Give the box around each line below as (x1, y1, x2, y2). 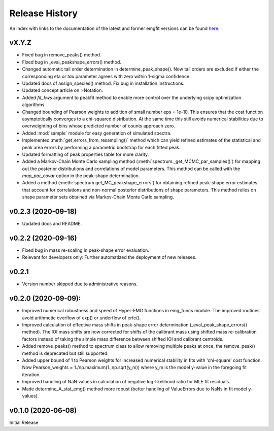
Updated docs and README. (22, 221, 82, 227)
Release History (9, 8, 78, 19)
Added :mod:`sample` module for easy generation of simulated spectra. (22, 130, 172, 136)
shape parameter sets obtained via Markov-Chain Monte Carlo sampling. (22, 194, 175, 200)
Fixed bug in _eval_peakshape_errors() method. (22, 59, 122, 65)
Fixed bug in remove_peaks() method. (22, 52, 101, 58)
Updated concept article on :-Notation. (22, 87, 104, 93)
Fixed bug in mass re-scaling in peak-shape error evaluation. (22, 247, 150, 253)
